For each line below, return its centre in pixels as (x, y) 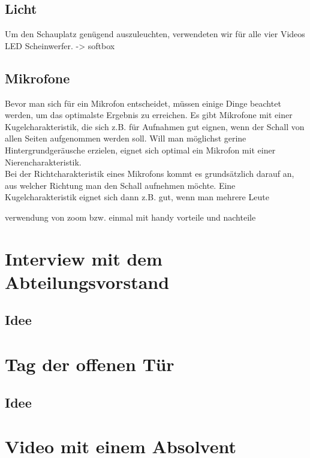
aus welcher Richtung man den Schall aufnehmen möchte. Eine (120, 185)
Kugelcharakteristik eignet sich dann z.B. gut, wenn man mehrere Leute (137, 197)
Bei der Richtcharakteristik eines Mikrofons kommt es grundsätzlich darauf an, (150, 174)
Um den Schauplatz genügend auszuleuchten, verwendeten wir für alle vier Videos (155, 34)
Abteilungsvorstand (87, 281)
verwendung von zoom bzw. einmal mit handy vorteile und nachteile (130, 217)
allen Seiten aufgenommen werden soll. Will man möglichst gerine (126, 138)
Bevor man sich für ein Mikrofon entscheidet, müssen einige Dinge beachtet (143, 103)
